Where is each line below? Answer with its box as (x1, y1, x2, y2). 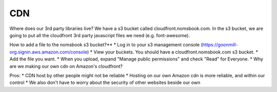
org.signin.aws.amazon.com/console (9, 49, 87, 55)
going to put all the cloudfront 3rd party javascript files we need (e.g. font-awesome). (9, 32, 190, 38)
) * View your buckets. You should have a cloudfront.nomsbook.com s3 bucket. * (87, 49, 259, 55)
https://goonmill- (202, 42, 238, 48)
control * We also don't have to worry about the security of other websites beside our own (9, 79, 201, 86)
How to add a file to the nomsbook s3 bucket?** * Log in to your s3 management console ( (9, 42, 203, 48)
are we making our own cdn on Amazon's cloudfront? (9, 63, 123, 69)
